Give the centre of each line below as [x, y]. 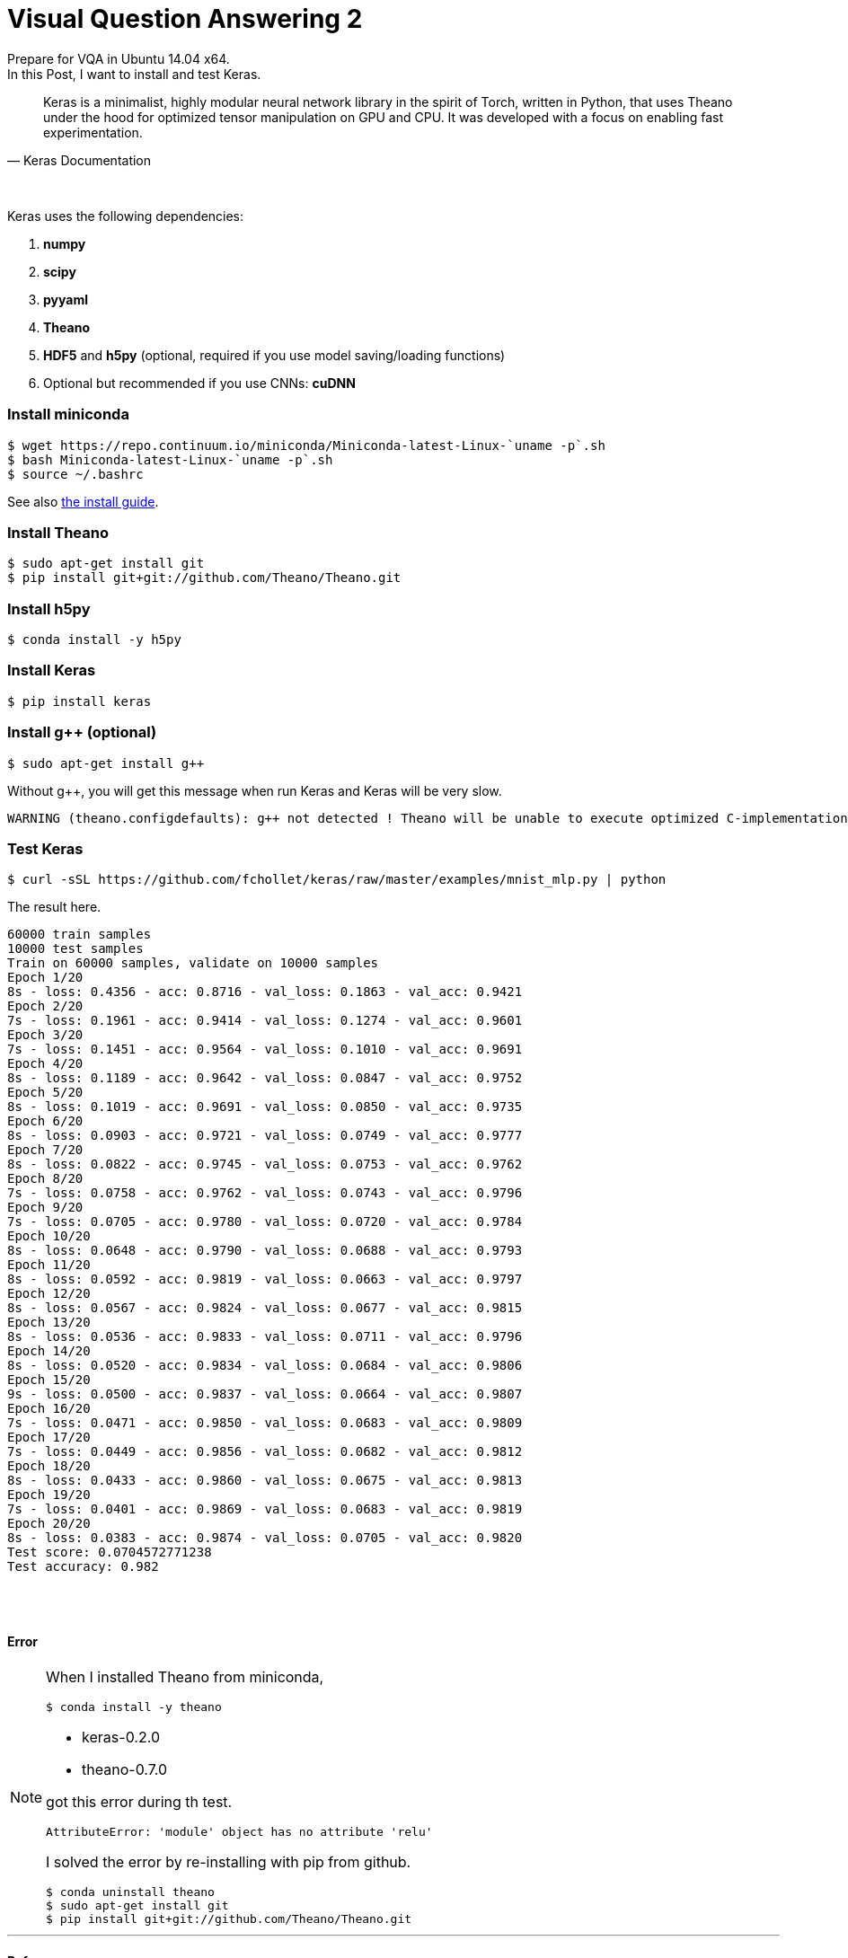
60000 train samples [79, 935]
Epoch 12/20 [49, 1294]
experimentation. [93, 132]
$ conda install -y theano [134, 1707]
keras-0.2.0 [121, 1738]
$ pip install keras [79, 701]
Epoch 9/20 [45, 1208]
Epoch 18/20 [49, 1466]
